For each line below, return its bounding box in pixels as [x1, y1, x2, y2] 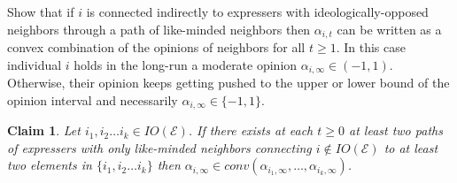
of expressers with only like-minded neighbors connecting [7, 138, 312, 156]
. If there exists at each [188, 121, 314, 140]
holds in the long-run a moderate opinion [74, 55, 298, 73]
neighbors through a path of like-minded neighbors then [7, 19, 311, 38]
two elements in [7, 156, 92, 174]
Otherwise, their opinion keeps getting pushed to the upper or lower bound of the [7, 73, 450, 92]
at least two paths [349, 121, 443, 140]
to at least [383, 138, 438, 156]
